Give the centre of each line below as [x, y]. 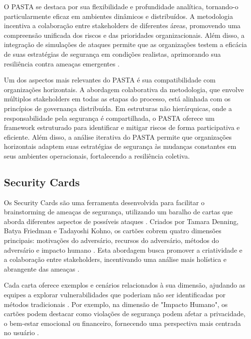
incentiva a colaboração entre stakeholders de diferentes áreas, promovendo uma [122, 25]
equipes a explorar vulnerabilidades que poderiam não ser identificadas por [115, 295]
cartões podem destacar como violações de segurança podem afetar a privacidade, [125, 314]
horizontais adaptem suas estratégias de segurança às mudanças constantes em [120, 146]
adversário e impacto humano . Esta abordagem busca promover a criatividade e [123, 250]
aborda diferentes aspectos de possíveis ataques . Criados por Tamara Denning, [121, 221]
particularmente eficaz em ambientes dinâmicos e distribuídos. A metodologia [118, 16]
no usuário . [22, 332]
